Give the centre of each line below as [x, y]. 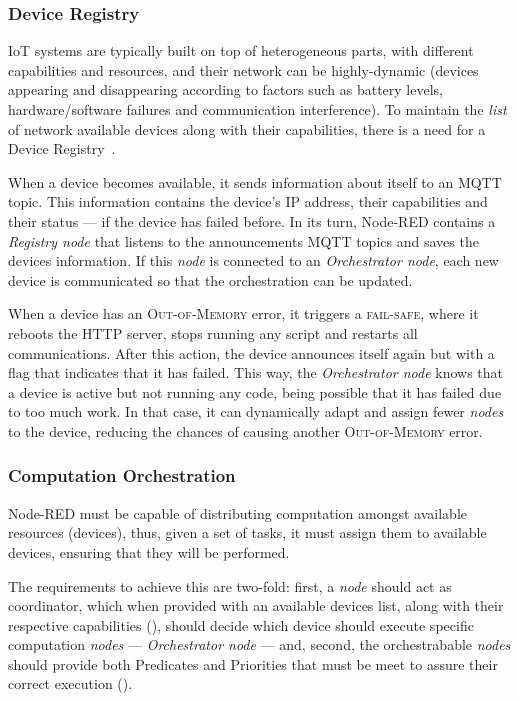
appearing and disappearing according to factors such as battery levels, [225, 89]
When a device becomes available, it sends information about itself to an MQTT [255, 181]
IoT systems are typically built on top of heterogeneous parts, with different [241, 50]
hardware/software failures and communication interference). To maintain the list [257, 109]
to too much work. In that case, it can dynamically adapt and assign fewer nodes [256, 411]
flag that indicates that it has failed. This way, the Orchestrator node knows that [256, 372]
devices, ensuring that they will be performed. [149, 551]
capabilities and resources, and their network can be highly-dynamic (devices [243, 69]
